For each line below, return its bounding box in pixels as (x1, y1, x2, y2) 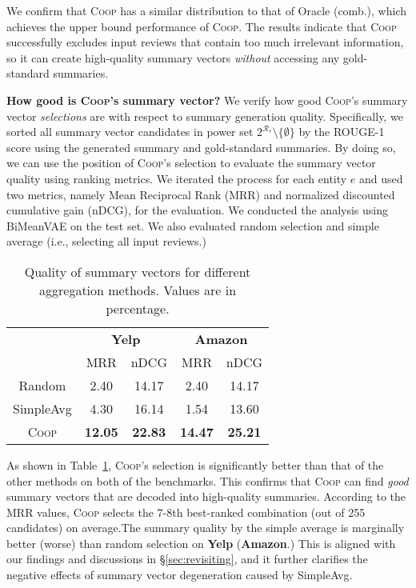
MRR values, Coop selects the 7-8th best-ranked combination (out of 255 (6, 503, 366, 520)
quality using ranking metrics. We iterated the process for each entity (6, 170, 347, 186)
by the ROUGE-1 (298, 123, 385, 140)
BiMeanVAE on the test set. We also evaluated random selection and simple (6, 217, 379, 234)
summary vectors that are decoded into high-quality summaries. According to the (6, 488, 406, 505)
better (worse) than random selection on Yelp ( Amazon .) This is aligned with (6, 534, 396, 551)
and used (359, 170, 403, 186)
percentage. (106, 298, 170, 318)
